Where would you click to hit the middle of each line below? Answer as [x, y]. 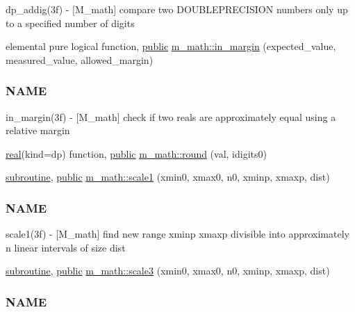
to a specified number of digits [70, 23]
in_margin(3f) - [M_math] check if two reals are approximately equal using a [171, 116]
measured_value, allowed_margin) [80, 59]
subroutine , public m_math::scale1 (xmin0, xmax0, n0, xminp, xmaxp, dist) [168, 177]
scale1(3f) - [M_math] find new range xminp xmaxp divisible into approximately [177, 234]
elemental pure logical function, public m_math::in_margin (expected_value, [171, 46]
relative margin [38, 130]
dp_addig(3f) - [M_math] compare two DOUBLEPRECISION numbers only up [177, 9]
